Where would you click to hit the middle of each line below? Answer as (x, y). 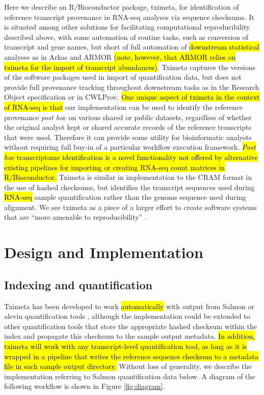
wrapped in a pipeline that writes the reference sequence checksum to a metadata (131, 356)
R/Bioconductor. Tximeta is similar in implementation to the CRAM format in (128, 177)
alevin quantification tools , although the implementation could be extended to (127, 316)
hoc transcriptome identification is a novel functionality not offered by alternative (131, 157)
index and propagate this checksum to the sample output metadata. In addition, (130, 336)
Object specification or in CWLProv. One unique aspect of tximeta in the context (132, 97)
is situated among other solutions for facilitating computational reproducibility (127, 27)
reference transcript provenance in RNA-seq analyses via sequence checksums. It (129, 17)
